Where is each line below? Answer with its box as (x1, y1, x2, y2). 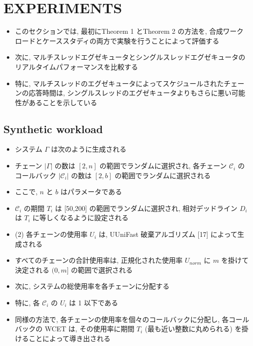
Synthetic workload (3, 121, 103, 136)
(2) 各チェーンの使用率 (15, 229, 88, 239)
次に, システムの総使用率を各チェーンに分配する (15, 281, 170, 291)
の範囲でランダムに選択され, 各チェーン (99, 161, 227, 171)
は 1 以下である (69, 298, 118, 308)
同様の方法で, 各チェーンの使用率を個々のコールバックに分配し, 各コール (15, 314, 250, 324)
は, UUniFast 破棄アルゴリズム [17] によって (98, 229, 238, 239)
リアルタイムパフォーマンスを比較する (15, 61, 138, 71)
